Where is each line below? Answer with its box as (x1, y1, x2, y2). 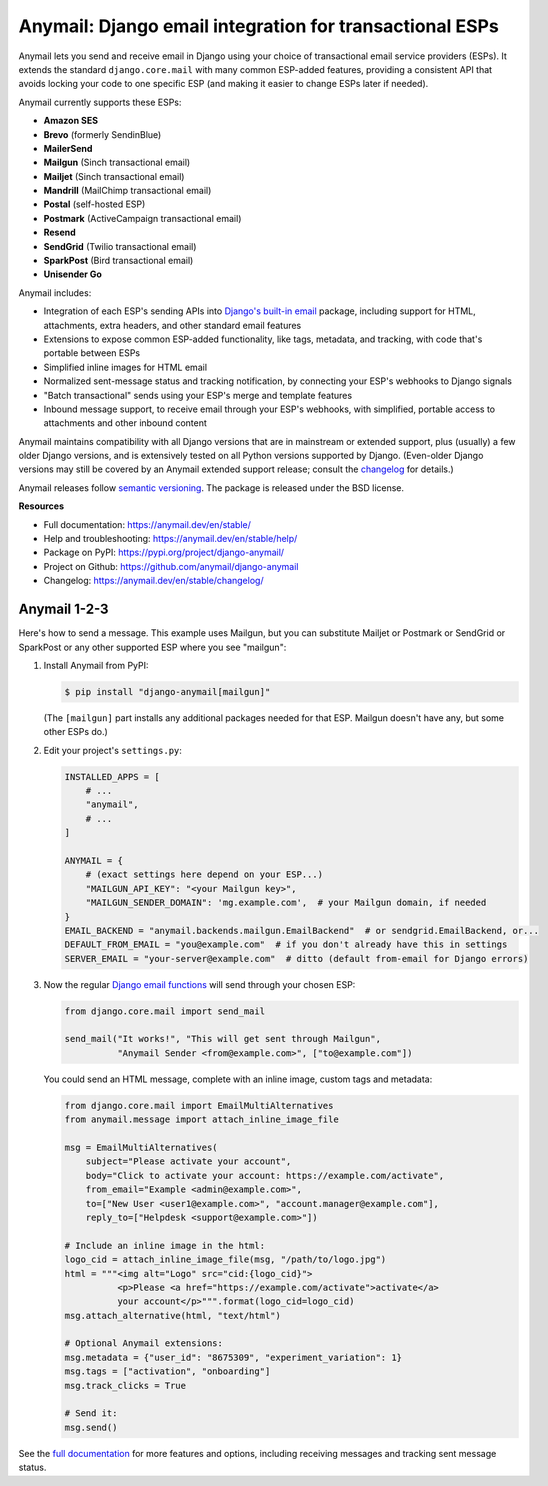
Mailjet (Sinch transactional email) (43, 170, 185, 182)
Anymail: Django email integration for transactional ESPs (18, 15, 499, 37)
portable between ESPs (43, 347, 141, 359)
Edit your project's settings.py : (43, 744, 182, 756)
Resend (43, 226, 77, 239)
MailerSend (43, 142, 93, 154)
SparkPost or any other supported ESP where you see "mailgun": (18, 641, 287, 653)
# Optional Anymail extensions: (64, 1338, 224, 1349)
